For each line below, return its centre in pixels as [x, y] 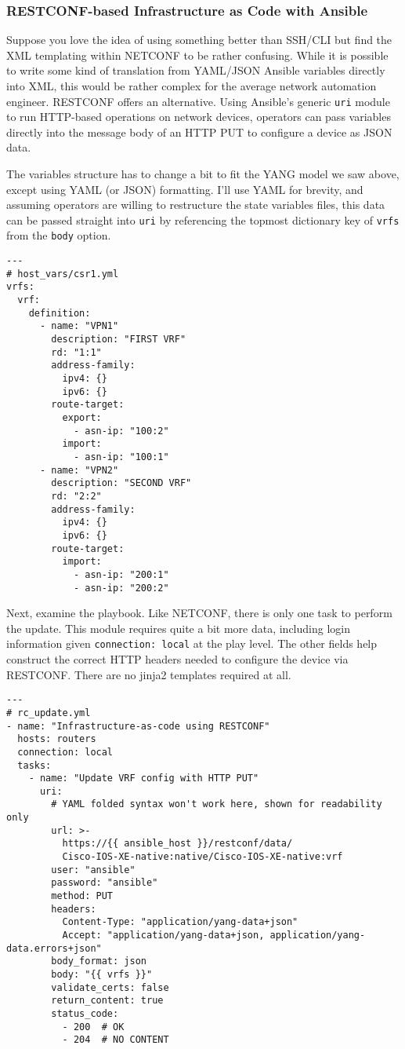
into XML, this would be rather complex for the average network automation [192, 86]
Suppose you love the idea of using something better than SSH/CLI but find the [199, 40]
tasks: [34, 765]
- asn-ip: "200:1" [121, 574]
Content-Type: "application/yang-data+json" [180, 922]
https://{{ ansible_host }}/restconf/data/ [177, 844]
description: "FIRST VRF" [119, 340]
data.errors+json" [54, 948]
